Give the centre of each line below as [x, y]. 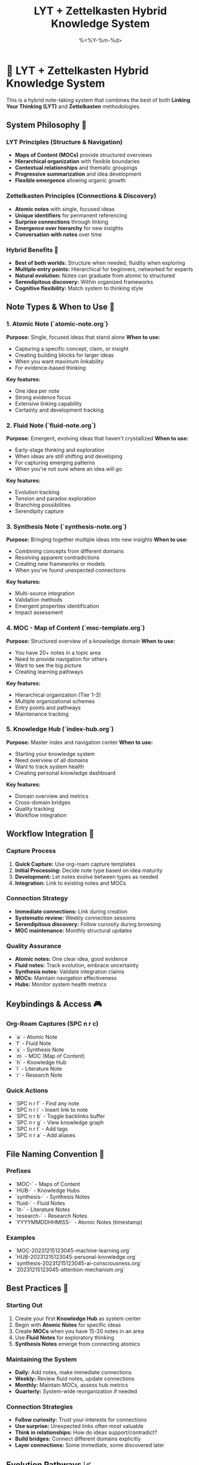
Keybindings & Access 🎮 [54, 1004]
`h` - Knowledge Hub [41, 1062]
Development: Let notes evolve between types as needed [86, 876]
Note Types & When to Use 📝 [60, 307]
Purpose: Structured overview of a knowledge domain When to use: [91, 641]
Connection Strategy [37, 899]
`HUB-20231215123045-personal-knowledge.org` [76, 1257]
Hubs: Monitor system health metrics [61, 985]
